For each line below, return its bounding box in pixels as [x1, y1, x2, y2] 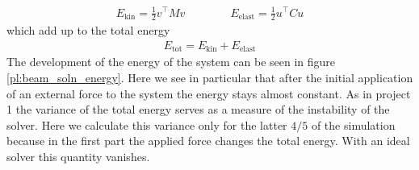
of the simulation [311, 116, 396, 133]
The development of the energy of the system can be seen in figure [6, 53, 336, 70]
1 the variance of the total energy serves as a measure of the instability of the [6, 101, 390, 118]
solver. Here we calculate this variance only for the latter [6, 116, 287, 133]
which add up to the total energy [6, 22, 170, 39]
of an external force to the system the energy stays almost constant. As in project [6, 85, 411, 102]
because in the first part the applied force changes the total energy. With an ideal [6, 132, 410, 149]
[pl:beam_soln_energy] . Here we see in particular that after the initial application [6, 69, 413, 86]
